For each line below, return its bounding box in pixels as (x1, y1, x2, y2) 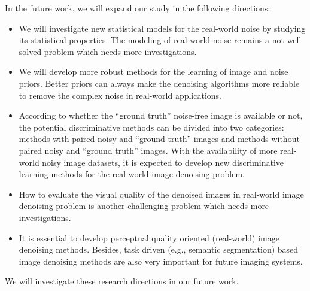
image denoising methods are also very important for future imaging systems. (19, 254, 303, 267)
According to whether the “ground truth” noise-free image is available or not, (19, 109, 303, 122)
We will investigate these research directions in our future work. (5, 275, 239, 287)
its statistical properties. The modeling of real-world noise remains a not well (19, 34, 302, 46)
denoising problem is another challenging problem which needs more (19, 199, 269, 212)
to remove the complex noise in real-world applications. (19, 89, 221, 101)
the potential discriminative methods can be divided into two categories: (19, 120, 284, 133)
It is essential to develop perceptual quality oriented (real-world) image (19, 231, 279, 244)
